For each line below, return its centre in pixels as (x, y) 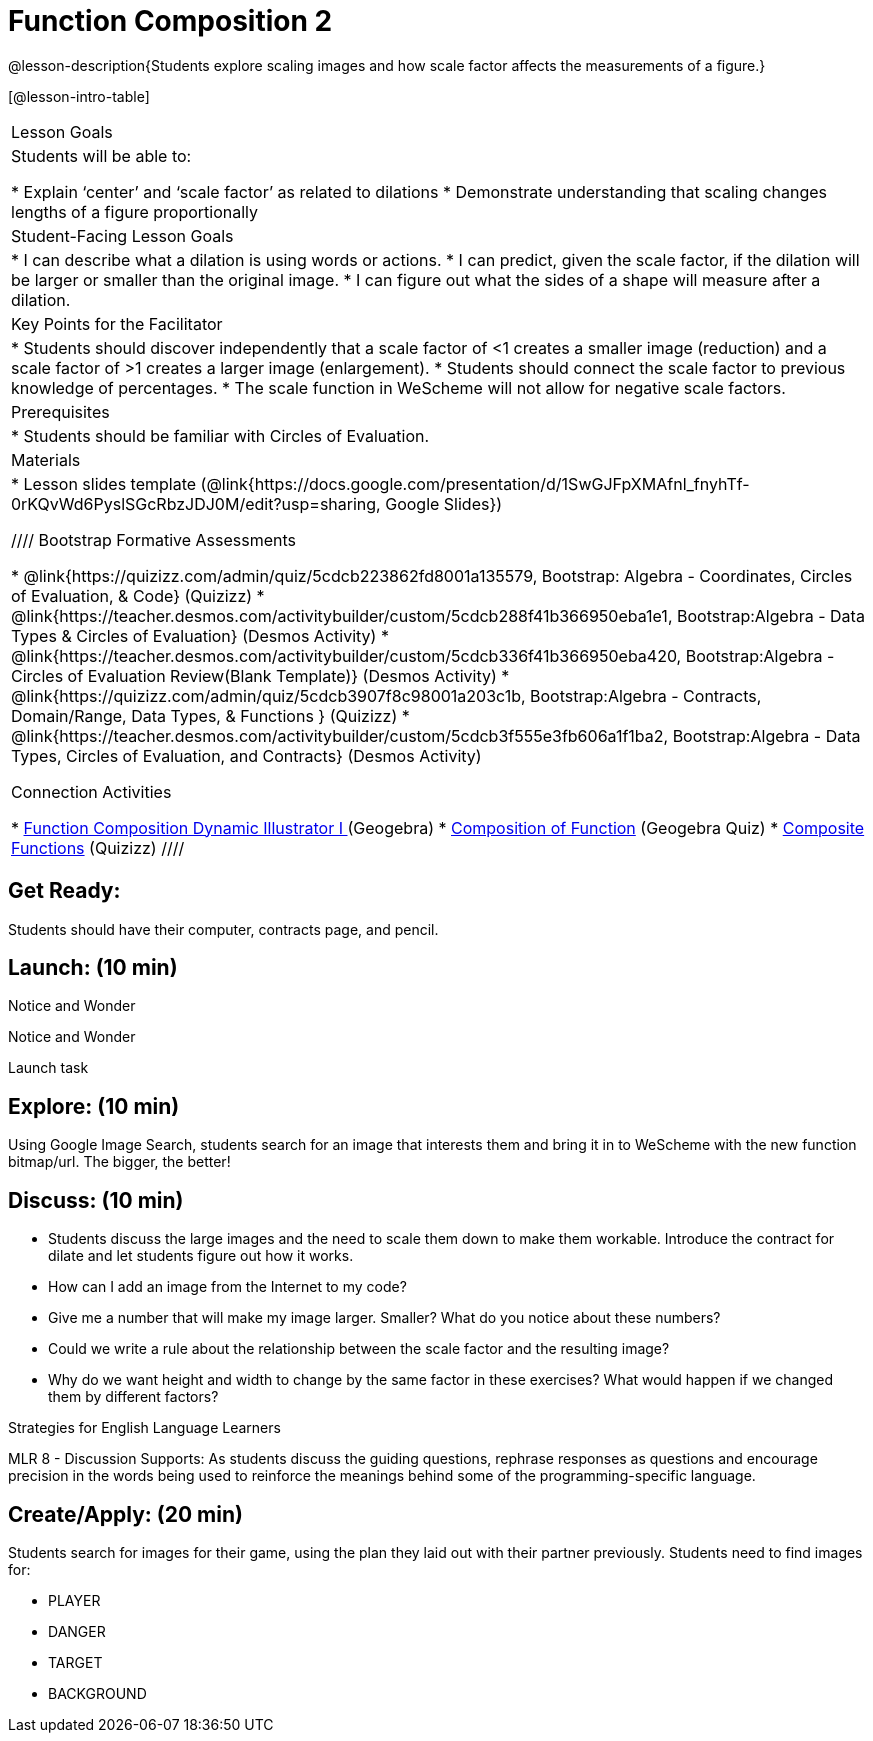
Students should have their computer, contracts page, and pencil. (223, 929)
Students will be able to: (101, 155)
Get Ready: (64, 891)
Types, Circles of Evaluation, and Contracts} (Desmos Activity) (246, 755)
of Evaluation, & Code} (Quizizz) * (138, 595)
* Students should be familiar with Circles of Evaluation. (220, 435)
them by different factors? (133, 1397)
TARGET (75, 1662)
